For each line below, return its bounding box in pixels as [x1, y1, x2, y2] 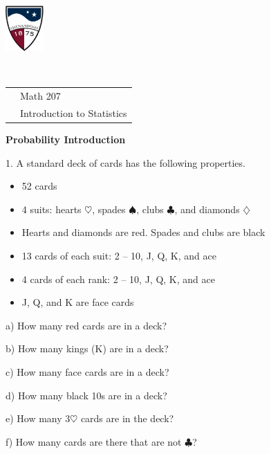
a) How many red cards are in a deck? [6, 318, 167, 332]
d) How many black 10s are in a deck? [6, 388, 167, 402]
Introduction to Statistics [20, 105, 127, 120]
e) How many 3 [6, 411, 71, 426]
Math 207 [20, 89, 61, 103]
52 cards [21, 179, 57, 193]
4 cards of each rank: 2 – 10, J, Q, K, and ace [21, 271, 215, 286]
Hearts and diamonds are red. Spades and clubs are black [21, 225, 265, 239]
